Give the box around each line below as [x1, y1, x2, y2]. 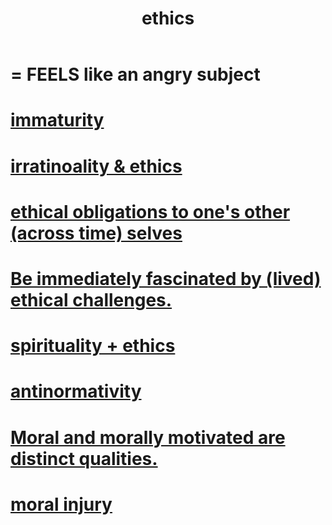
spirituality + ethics [10, 335, 176, 357]
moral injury [10, 493, 113, 516]
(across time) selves [10, 222, 183, 244]
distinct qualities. [10, 447, 158, 470]
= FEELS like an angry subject [10, 63, 261, 86]
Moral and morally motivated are [10, 426, 286, 449]
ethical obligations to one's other [10, 200, 291, 223]
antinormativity [10, 380, 142, 403]
